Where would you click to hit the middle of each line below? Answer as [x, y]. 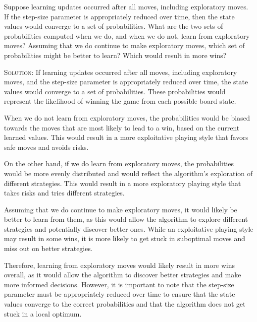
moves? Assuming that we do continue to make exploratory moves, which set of [125, 45]
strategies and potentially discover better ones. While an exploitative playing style [129, 228]
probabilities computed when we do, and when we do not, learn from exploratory [127, 35]
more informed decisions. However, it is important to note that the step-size [119, 284]
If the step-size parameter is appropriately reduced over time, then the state [119, 16]
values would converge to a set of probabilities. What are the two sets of [114, 26]
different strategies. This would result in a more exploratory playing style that [123, 183]
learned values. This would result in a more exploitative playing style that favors [126, 137]
